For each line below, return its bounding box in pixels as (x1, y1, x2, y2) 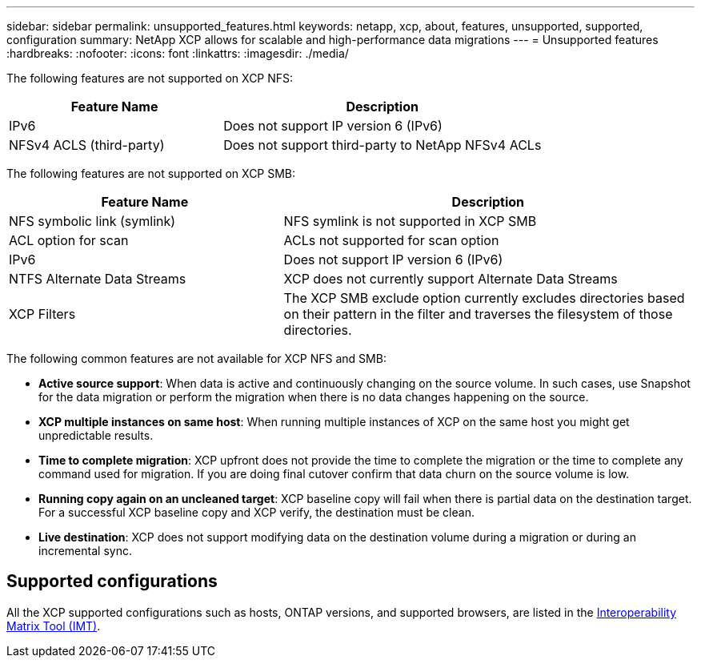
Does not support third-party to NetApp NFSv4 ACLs (223, 137, 542, 153)
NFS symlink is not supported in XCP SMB (283, 213, 537, 229)
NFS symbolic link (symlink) (9, 213, 176, 229)
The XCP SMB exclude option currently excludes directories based (283, 290, 685, 306)
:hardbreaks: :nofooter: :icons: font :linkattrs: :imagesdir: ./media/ (6, 46, 349, 60)
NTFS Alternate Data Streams (9, 271, 186, 287)
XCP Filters (9, 306, 76, 322)
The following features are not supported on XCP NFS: (6, 71, 294, 85)
